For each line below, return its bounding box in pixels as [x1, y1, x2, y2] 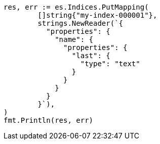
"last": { [71, 52, 110, 60]
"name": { [55, 35, 94, 43]
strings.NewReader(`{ [37, 19, 124, 27]
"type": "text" [80, 60, 140, 68]
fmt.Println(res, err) [4, 116, 94, 124]
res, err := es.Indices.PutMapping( [4, 3, 149, 11]
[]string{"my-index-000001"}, [37, 11, 157, 19]
